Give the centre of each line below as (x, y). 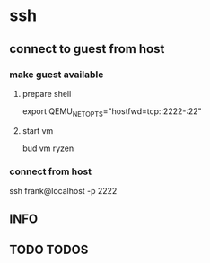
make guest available (57, 75)
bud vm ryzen (48, 148)
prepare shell (47, 93)
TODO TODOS (49, 249)
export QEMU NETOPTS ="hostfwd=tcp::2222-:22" (112, 112)
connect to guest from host (87, 49)
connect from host (51, 171)
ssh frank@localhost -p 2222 (63, 190)
